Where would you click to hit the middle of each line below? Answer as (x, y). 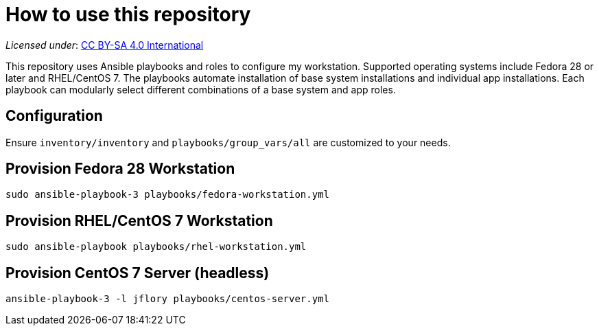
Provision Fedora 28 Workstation (120, 169)
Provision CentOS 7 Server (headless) (138, 273)
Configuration (54, 116)
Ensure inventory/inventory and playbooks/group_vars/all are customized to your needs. (228, 142)
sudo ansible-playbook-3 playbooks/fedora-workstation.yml (168, 195)
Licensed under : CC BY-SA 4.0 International (105, 45)
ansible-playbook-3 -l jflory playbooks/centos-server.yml (168, 299)
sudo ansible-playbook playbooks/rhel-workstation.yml (156, 247)
